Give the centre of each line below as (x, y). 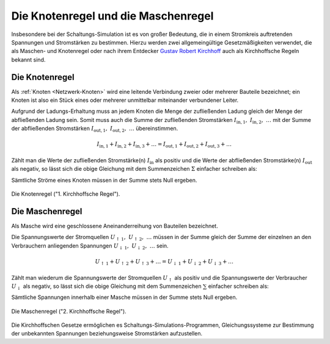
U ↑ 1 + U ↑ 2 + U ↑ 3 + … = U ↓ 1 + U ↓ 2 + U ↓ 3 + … (164, 262)
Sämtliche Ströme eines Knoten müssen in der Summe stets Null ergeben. (104, 180)
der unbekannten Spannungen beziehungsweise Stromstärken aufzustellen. (107, 334)
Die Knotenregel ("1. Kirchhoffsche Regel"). (66, 194)
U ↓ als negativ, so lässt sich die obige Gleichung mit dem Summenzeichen (106, 287)
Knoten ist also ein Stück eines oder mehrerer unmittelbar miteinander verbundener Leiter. (125, 100)
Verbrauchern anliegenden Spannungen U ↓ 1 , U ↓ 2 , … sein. (90, 246)
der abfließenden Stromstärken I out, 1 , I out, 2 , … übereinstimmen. (95, 129)
